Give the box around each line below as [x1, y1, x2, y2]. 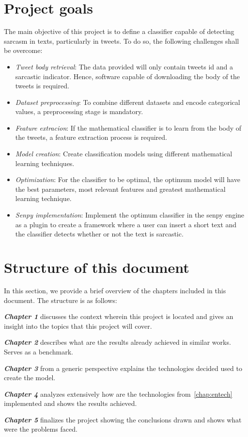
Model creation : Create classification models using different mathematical [15, 149, 232, 159]
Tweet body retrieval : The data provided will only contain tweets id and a [15, 61, 233, 71]
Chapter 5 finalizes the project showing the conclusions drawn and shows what [4, 414, 242, 424]
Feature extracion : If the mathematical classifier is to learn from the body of [15, 122, 242, 133]
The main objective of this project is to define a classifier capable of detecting [4, 26, 234, 36]
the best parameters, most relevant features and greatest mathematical [15, 184, 226, 194]
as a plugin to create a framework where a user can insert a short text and [15, 219, 237, 229]
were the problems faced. [4, 424, 77, 434]
